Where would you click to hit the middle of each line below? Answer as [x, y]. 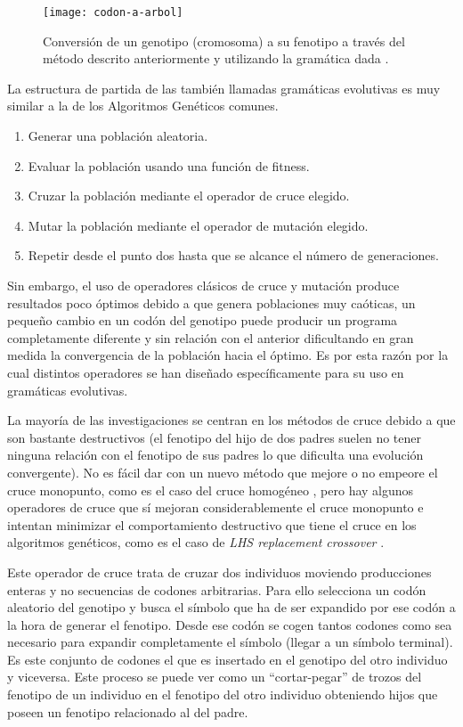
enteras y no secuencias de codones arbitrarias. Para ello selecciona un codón [217, 589]
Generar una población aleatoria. [118, 136]
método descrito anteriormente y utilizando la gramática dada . [216, 58]
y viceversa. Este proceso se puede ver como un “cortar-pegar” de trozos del [215, 677]
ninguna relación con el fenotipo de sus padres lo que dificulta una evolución [215, 455]
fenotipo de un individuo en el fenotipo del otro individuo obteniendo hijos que [223, 694]
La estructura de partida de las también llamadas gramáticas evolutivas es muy [224, 88]
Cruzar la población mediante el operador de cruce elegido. [189, 196]
